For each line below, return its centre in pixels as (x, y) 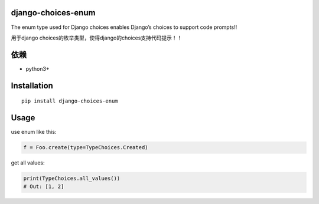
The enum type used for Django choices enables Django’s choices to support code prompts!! (124, 27)
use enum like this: (34, 132)
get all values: (28, 163)
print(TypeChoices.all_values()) (72, 179)
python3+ (38, 68)
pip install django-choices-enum (70, 101)
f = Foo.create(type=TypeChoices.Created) (86, 148)
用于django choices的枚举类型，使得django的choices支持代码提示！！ (97, 38)
